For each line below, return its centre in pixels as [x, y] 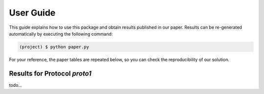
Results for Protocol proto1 [50, 73]
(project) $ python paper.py [54, 47]
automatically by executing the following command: [61, 34]
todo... [15, 85]
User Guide [32, 13]
